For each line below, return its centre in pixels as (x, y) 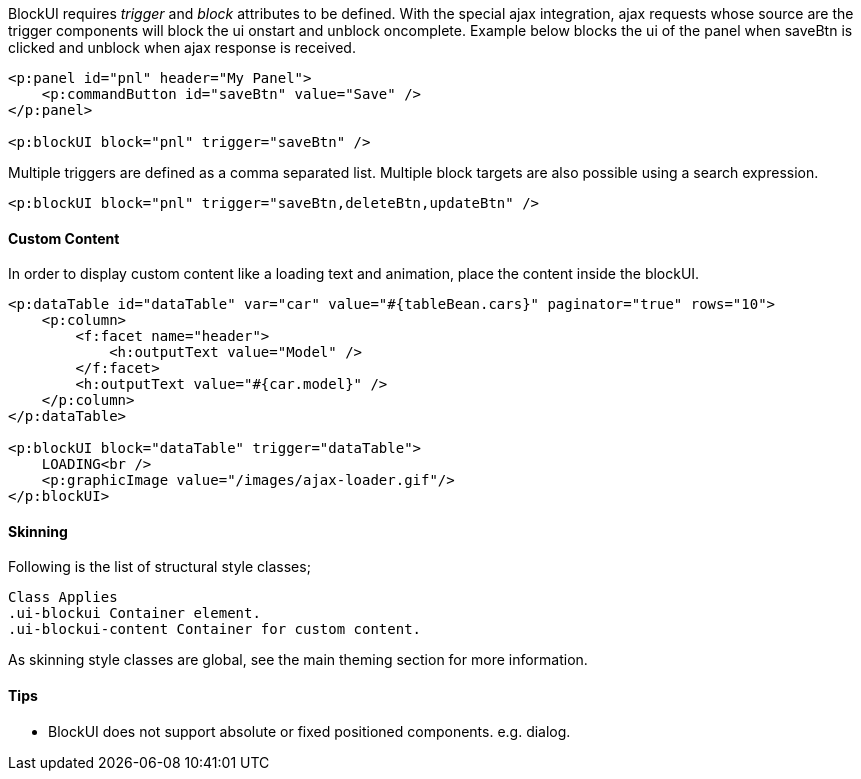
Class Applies (63, 597)
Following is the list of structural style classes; (159, 567)
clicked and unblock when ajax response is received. (182, 47)
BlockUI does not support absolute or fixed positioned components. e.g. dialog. (309, 731)
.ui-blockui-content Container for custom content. (215, 629)
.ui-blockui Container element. (134, 613)
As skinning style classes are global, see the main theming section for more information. (298, 660)
